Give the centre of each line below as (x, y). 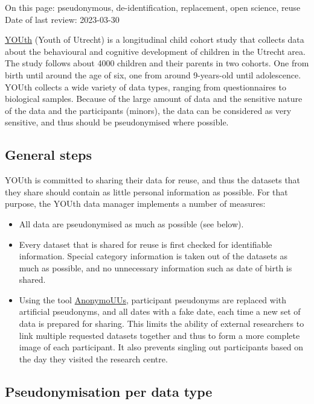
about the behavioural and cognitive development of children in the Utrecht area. (155, 51)
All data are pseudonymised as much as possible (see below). (131, 223)
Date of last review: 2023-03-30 (62, 19)
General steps (48, 155)
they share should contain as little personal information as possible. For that (146, 191)
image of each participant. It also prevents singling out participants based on (161, 347)
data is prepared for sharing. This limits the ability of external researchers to (162, 324)
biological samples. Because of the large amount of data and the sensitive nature (154, 99)
